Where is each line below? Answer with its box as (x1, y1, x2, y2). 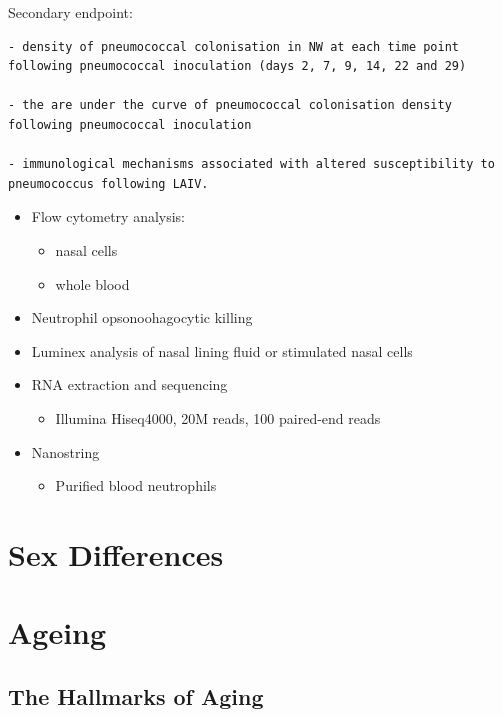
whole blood (55, 273, 130, 294)
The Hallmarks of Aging (8, 680, 264, 711)
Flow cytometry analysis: (31, 206, 186, 227)
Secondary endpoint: (8, 2, 133, 22)
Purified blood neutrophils (55, 475, 217, 496)
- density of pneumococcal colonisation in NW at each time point (8, 39, 460, 54)
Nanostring (31, 441, 100, 462)
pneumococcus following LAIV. (8, 176, 209, 191)
